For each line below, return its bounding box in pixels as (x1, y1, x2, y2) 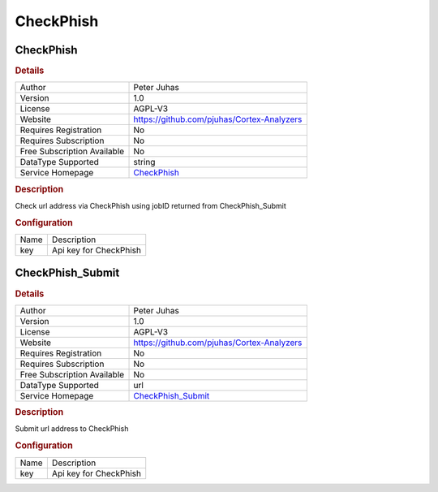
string (133, 157, 156, 168)
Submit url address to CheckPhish (15, 424, 129, 434)
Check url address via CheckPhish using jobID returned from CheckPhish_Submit (15, 201, 287, 210)
